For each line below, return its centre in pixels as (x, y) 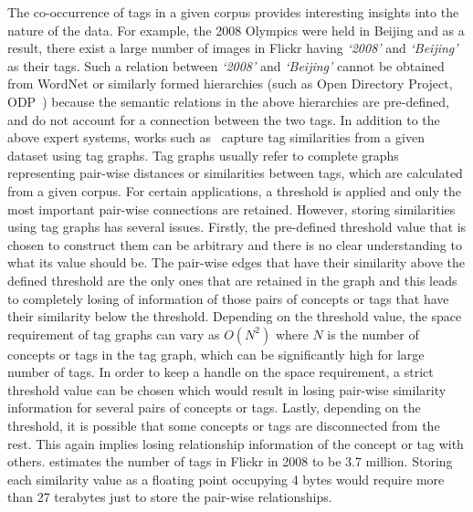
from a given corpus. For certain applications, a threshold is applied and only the (234, 190)
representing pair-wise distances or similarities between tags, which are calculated (235, 173)
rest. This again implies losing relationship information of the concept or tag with (236, 443)
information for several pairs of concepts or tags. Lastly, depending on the (214, 408)
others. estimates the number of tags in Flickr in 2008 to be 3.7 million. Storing (230, 461)
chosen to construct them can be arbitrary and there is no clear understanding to (235, 244)
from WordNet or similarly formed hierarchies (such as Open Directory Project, (230, 84)
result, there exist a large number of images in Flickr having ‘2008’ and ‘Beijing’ (233, 48)
